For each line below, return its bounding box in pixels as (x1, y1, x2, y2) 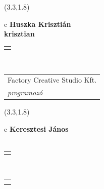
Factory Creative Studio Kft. (8, 74, 97, 85)
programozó (8, 87, 43, 98)
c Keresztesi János (4, 123, 69, 134)
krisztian (4, 28, 35, 39)
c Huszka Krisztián (4, 18, 71, 29)
